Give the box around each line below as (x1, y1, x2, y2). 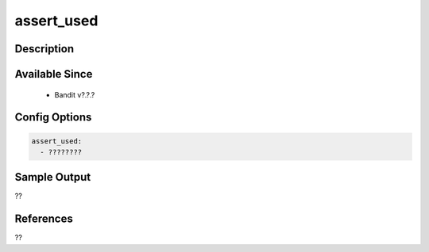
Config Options (14, 111, 92, 124)
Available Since (14, 67, 93, 81)
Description (14, 42, 75, 55)
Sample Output (14, 170, 91, 184)
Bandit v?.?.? (54, 90, 95, 99)
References (14, 212, 73, 226)
